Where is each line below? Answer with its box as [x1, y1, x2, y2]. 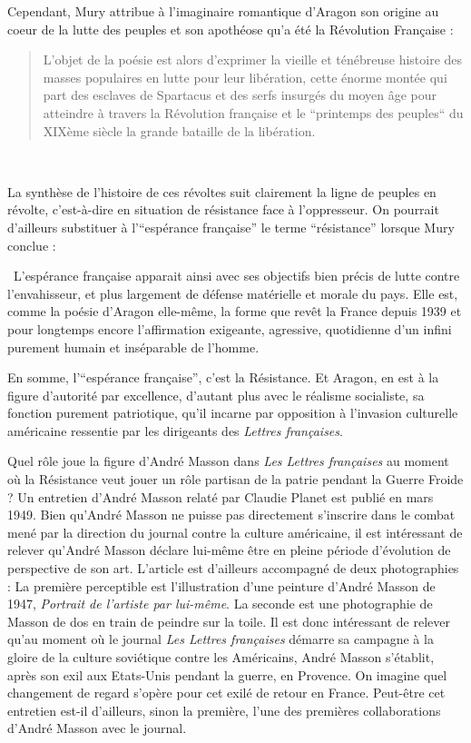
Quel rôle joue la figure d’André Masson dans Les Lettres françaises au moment [7, 451, 449, 471]
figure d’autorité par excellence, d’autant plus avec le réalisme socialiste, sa [7, 385, 425, 404]
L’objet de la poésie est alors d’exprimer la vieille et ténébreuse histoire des [43, 50, 463, 69]
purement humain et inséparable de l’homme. [7, 337, 260, 356]
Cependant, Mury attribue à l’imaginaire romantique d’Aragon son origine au [7, 2, 439, 20]
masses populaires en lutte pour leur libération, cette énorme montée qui [43, 67, 447, 86]
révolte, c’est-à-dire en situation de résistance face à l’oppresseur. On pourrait [7, 200, 439, 219]
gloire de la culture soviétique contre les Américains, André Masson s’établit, [7, 648, 435, 666]
